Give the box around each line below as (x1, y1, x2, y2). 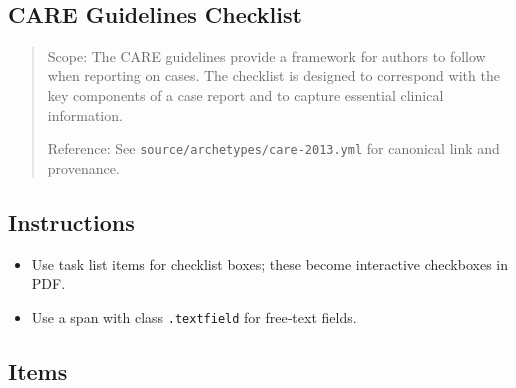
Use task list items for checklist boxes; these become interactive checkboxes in (31, 253, 508, 274)
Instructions (8, 206, 135, 237)
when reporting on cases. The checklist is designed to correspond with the (47, 65, 500, 86)
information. (47, 104, 123, 125)
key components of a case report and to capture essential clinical (47, 84, 444, 105)
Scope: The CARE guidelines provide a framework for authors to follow (47, 45, 486, 66)
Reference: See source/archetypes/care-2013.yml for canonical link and (47, 138, 500, 159)
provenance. (47, 157, 120, 178)
